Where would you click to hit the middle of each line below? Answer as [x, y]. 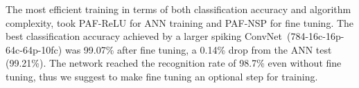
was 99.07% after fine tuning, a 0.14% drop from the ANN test [198, 49]
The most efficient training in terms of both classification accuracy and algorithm [178, 9]
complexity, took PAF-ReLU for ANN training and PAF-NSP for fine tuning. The [180, 22]
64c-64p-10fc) [34, 49]
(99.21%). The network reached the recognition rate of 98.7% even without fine [174, 63]
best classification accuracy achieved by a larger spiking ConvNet [144, 36]
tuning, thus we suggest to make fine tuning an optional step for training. [162, 76]
